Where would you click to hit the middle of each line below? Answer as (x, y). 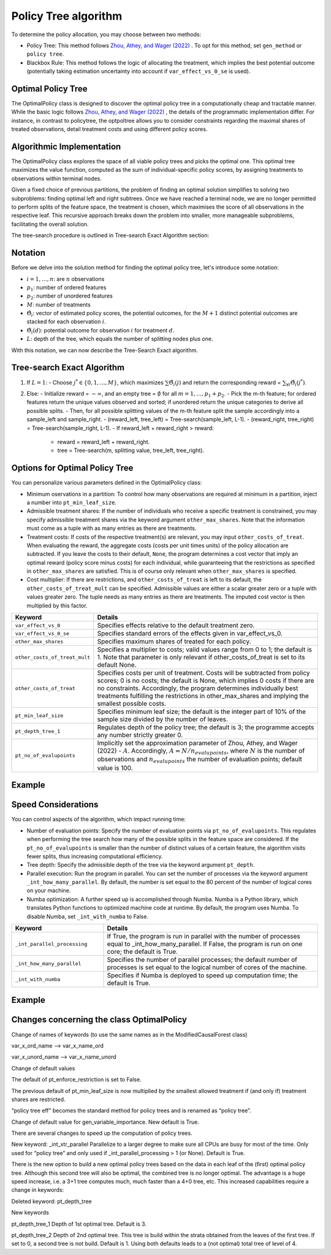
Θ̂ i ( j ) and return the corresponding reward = (225, 383)
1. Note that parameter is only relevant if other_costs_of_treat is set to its (201, 658)
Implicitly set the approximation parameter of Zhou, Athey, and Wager (197, 743)
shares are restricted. (38, 1099)
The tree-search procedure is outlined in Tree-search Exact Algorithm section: (110, 236)
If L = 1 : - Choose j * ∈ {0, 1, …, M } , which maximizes (95, 382)
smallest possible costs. (132, 704)
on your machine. (49, 891)
